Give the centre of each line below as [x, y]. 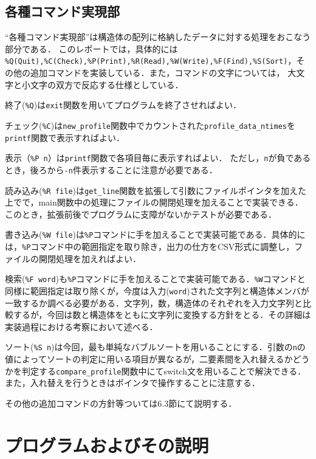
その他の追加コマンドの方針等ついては [81, 403]
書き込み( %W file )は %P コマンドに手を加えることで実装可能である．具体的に [155, 234]
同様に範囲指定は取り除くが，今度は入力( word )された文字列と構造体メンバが [157, 290]
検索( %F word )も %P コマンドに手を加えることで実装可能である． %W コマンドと [155, 279]
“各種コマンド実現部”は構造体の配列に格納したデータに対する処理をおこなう [158, 37]
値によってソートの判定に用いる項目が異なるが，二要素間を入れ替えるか [149, 359]
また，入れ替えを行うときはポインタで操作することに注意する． [132, 383]
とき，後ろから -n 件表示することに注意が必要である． [111, 169]
